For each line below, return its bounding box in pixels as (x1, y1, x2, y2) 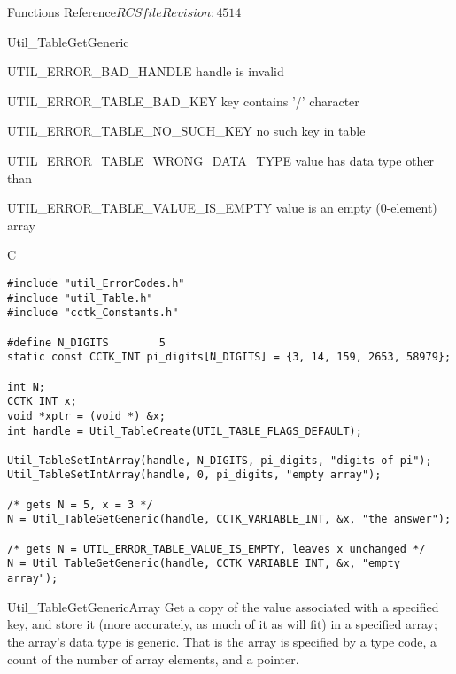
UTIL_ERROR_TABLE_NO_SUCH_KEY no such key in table (7, 121, 366, 140)
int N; (7, 380, 45, 393)
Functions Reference (7, 3, 117, 20)
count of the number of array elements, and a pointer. (7, 649, 299, 668)
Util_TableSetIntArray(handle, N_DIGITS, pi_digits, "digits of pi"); (7, 453, 432, 467)
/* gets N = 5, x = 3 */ (7, 498, 153, 511)
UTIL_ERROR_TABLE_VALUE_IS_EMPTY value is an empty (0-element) (7, 198, 437, 217)
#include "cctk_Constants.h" (7, 306, 179, 320)
